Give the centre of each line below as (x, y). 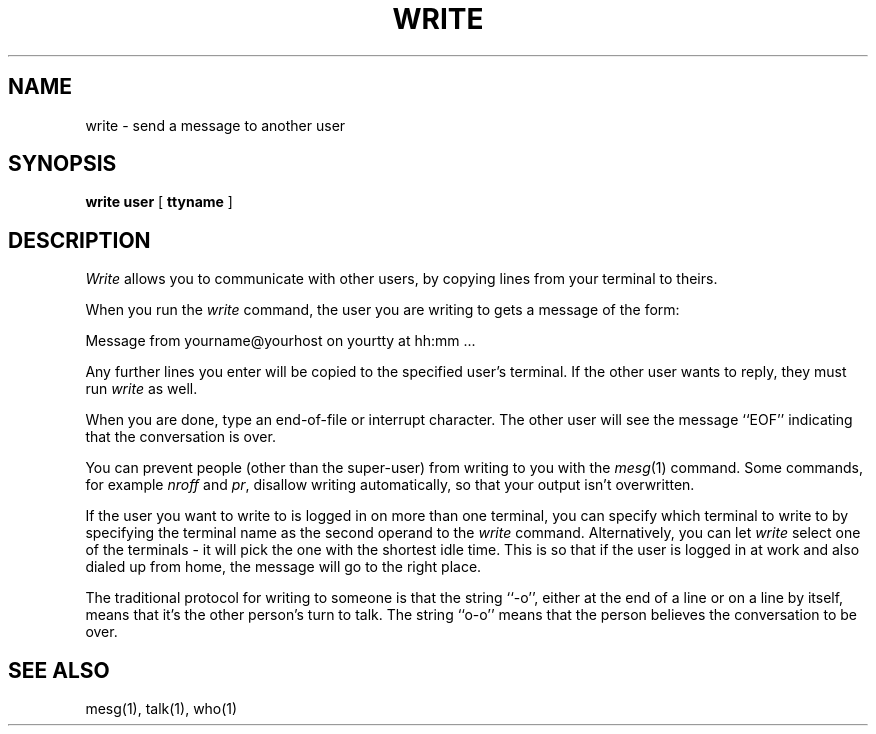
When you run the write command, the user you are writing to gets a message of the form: (382, 310)
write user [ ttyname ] (159, 202)
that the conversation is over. (180, 437)
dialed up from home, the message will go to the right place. (283, 567)
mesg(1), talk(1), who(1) (161, 709)
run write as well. (141, 389)
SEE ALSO (59, 670)
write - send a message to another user (215, 125)
